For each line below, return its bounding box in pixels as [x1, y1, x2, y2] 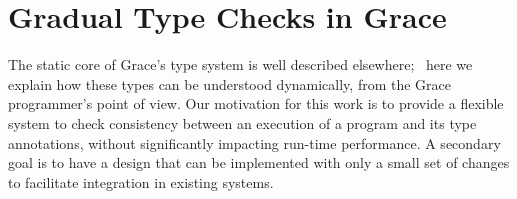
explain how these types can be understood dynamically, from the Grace [8, 73, 452, 94]
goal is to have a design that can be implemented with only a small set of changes [8, 152, 510, 173]
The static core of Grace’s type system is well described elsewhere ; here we [8, 54, 473, 75]
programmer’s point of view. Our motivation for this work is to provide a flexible [8, 93, 504, 114]
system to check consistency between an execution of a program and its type [8, 112, 477, 133]
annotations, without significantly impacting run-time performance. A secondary [8, 132, 501, 153]
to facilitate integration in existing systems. [8, 171, 274, 192]
